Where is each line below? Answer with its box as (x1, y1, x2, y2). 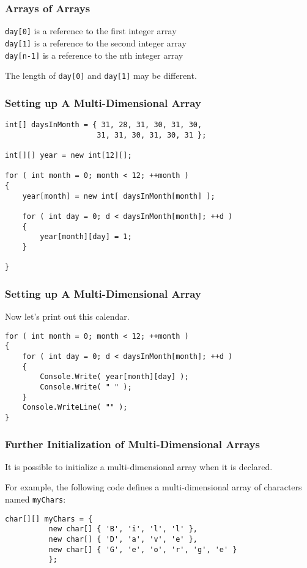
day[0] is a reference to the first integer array (5, 24, 177, 37)
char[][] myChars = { (5, 514, 93, 523)
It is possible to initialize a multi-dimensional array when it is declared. (5, 460, 273, 473)
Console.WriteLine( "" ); (22, 403, 128, 412)
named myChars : (5, 493, 66, 506)
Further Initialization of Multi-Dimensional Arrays (5, 436, 260, 451)
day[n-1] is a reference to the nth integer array (5, 48, 183, 61)
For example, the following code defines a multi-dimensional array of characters (5, 481, 302, 493)
